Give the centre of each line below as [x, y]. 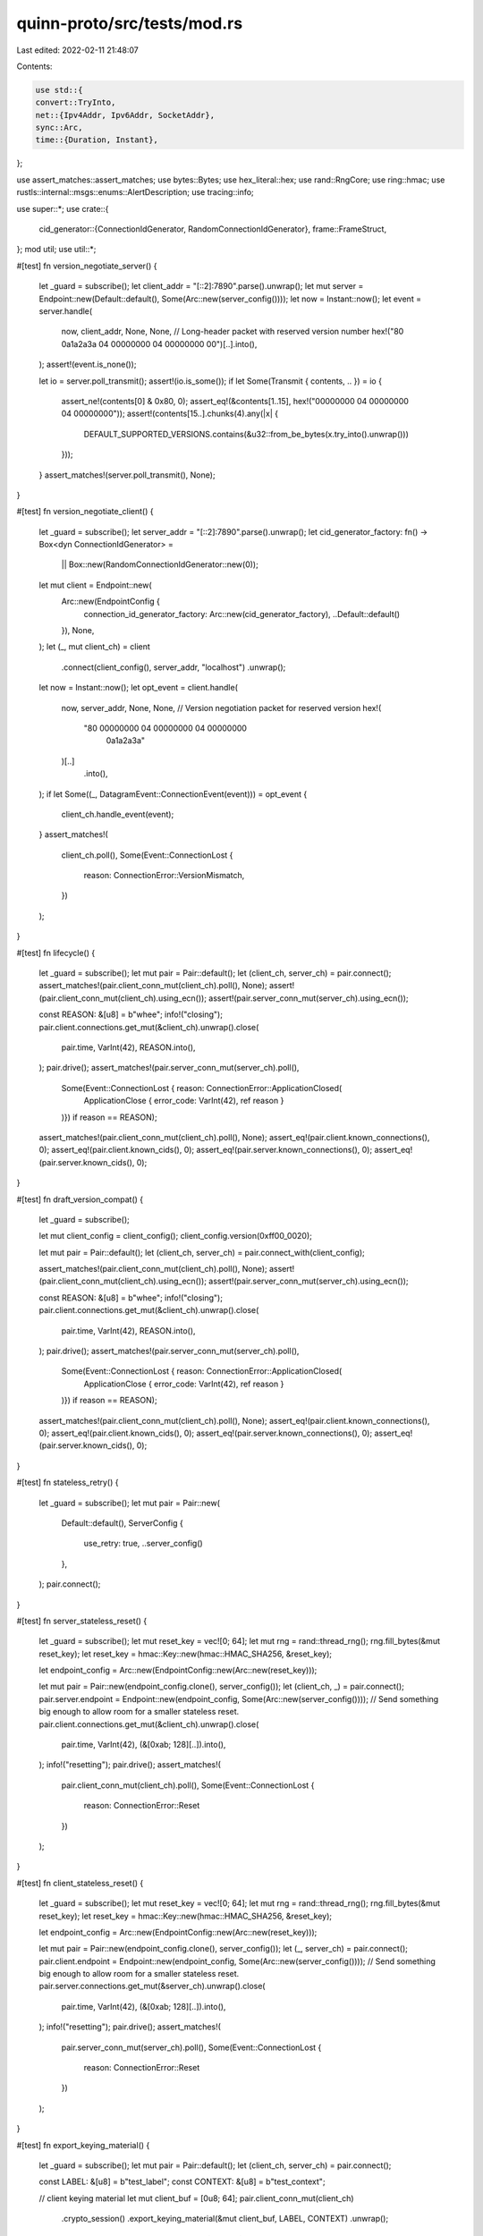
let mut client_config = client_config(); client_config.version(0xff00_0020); [175, 1236]
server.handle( [66, 311]
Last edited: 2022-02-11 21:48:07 [77, 50]
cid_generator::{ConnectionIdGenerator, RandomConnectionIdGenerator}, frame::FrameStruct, [213, 229]
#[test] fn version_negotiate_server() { [87, 266]
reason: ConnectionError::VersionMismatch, [164, 876]
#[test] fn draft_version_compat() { [80, 1199]
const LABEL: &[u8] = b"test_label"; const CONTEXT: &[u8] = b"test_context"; [182, 2181]
